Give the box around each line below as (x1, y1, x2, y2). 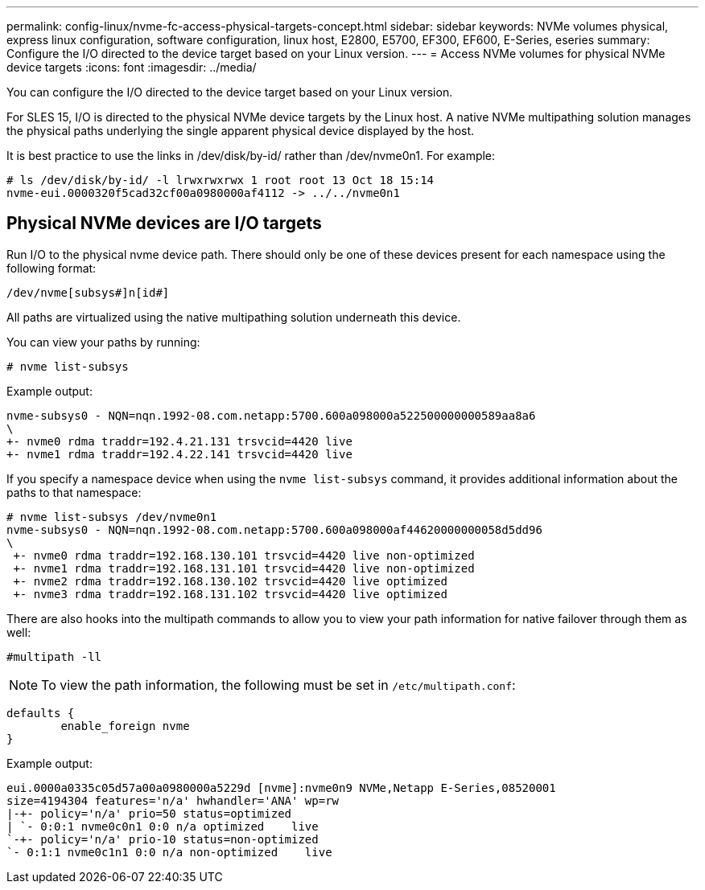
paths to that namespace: (6, 485, 142, 499)
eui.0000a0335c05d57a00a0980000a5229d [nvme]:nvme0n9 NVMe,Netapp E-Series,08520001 (6, 781, 556, 794)
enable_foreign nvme (60, 719, 190, 732)
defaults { (6, 706, 75, 720)
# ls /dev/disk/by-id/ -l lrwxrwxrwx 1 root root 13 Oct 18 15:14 (6, 174, 435, 187)
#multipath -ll (6, 650, 102, 663)
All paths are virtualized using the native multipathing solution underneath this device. (6, 310, 461, 324)
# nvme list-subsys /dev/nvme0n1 (6, 510, 217, 523)
